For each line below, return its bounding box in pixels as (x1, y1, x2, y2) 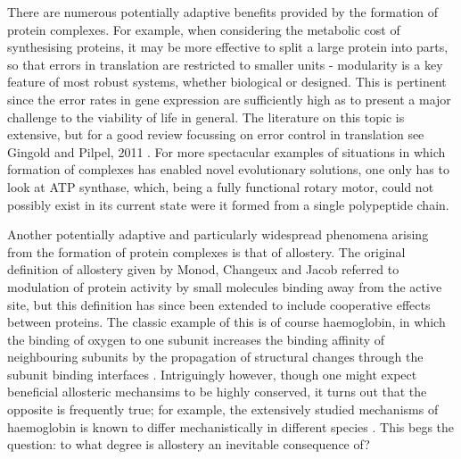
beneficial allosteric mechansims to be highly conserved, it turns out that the (7, 382, 427, 401)
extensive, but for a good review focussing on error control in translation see (7, 125, 424, 144)
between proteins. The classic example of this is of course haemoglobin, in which (7, 313, 446, 331)
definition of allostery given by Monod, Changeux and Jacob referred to (7, 260, 399, 279)
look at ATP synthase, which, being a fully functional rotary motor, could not (7, 177, 434, 196)
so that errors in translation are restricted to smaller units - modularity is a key (7, 54, 443, 73)
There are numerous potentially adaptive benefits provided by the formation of (7, 3, 438, 21)
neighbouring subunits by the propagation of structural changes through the (7, 347, 424, 366)
